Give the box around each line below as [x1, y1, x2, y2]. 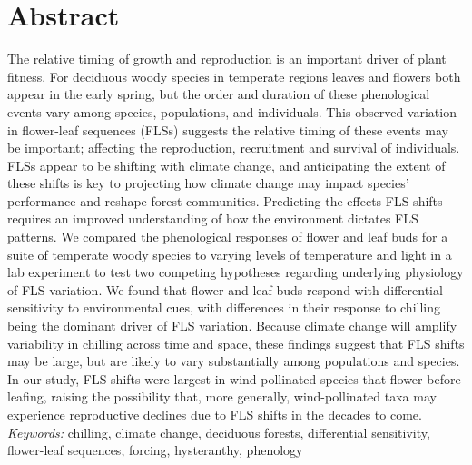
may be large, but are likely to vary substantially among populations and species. [7, 351, 460, 371]
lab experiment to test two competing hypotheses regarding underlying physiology [7, 262, 464, 282]
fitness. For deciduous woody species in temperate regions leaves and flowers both [7, 66, 461, 85]
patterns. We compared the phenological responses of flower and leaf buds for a [7, 227, 448, 246]
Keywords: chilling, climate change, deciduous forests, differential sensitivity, [7, 422, 430, 441]
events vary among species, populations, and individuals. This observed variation [7, 102, 457, 121]
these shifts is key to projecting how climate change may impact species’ [7, 173, 409, 193]
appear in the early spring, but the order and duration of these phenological [7, 84, 430, 104]
